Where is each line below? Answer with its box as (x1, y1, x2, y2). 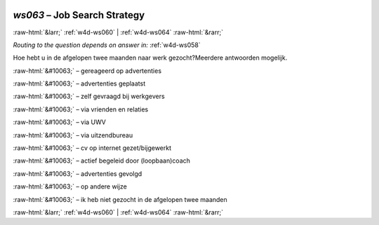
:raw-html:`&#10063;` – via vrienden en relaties (13, 105, 149, 114)
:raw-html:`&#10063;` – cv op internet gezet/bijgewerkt (13, 144, 172, 152)
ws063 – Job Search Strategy (13, 9, 145, 21)
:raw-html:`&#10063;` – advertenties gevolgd (13, 169, 142, 178)
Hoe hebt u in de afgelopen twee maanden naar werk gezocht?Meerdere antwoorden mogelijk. (13, 53, 288, 62)
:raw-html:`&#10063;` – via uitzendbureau (13, 130, 133, 139)
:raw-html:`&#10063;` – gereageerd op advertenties (13, 67, 161, 75)
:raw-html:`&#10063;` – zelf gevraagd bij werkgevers (13, 92, 165, 101)
